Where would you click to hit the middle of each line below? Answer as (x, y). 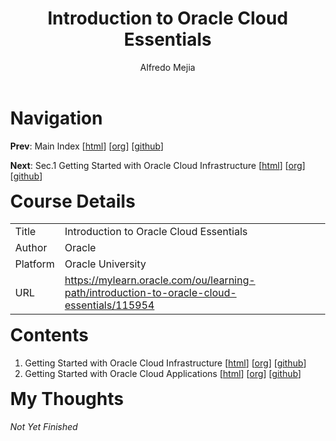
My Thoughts (67, 399)
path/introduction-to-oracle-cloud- (151, 293)
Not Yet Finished (44, 427)
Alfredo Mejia (168, 67)
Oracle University (105, 264)
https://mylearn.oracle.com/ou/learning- (160, 280)
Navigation (56, 118)
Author (31, 248)
